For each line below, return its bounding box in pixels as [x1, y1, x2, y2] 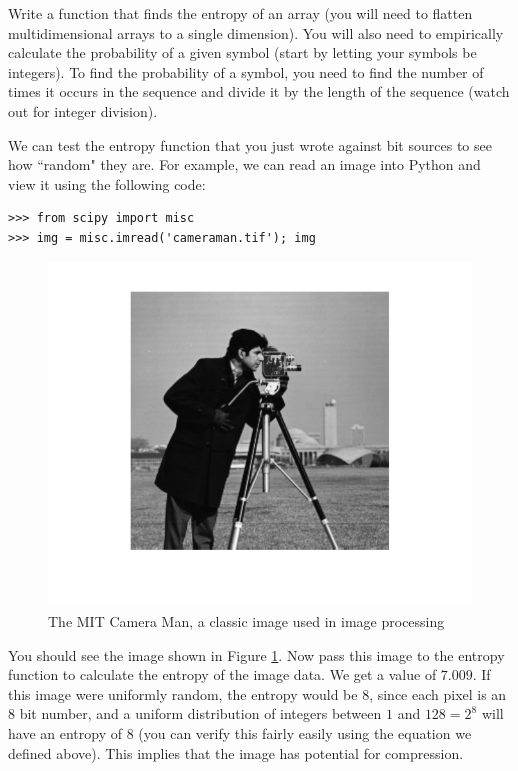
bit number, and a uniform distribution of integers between [19, 703, 382, 724]
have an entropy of [8, 723, 122, 743]
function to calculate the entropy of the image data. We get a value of [8, 664, 437, 685]
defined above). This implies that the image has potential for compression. [8, 742, 464, 763]
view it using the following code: [8, 173, 206, 194]
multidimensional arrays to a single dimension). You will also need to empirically [8, 22, 504, 43]
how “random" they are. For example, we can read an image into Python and [8, 154, 481, 175]
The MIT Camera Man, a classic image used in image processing [48, 611, 445, 632]
